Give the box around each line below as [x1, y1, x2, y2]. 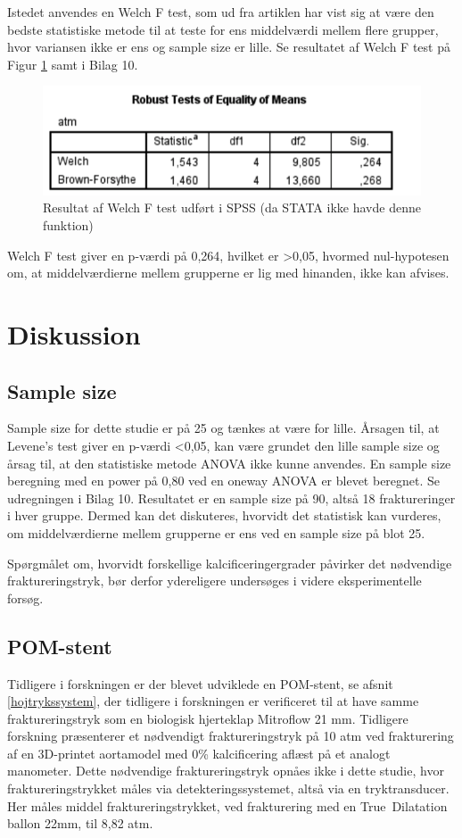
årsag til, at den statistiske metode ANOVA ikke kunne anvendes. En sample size [7, 453, 451, 472]
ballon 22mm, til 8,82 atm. [7, 814, 153, 833]
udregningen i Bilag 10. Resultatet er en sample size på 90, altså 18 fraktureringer [7, 488, 456, 507]
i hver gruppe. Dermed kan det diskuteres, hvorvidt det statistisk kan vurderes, [7, 506, 441, 525]
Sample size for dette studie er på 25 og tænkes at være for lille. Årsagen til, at [7, 419, 440, 437]
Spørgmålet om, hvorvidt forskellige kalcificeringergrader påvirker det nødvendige [7, 553, 452, 572]
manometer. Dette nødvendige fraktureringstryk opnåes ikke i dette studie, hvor [7, 761, 444, 780]
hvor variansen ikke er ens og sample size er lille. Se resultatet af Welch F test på [7, 37, 450, 56]
